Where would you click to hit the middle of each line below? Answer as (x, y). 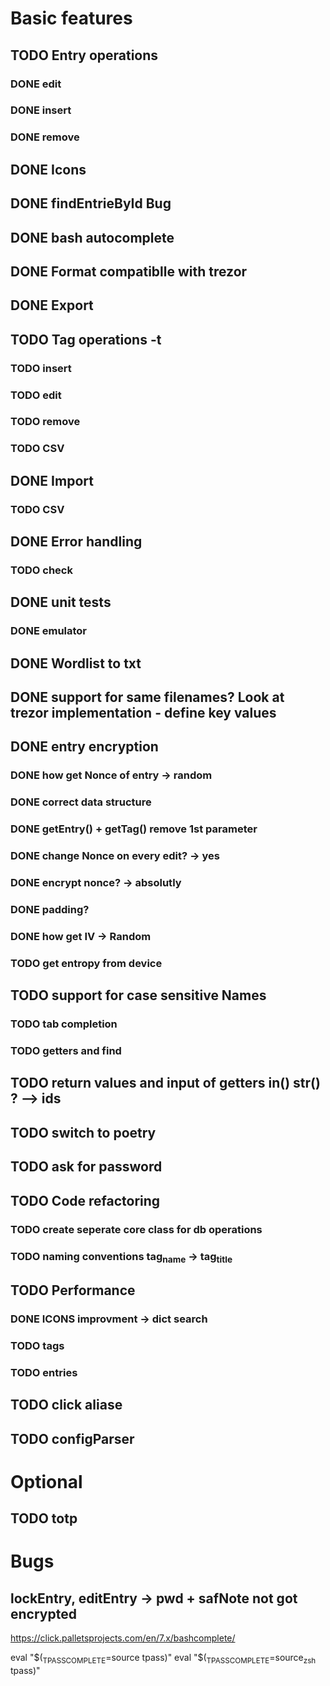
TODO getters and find (66, 1051)
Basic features (71, 18)
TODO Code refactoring (85, 1200)
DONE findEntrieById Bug (91, 203)
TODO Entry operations (84, 55)
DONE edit (36, 84)
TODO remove (45, 422)
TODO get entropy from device (86, 963)
